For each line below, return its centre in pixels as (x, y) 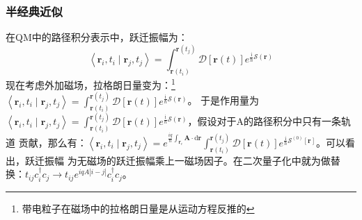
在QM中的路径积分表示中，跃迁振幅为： (97, 37)
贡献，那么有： (53, 142)
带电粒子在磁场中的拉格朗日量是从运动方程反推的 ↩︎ (138, 208)
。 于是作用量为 (223, 100)
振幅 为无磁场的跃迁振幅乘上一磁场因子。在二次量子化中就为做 (187, 160)
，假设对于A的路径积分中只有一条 (264, 121)
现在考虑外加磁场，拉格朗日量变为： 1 (90, 84)
